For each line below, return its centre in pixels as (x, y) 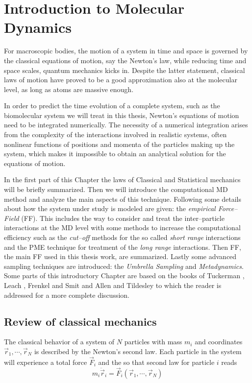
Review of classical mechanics (80, 321)
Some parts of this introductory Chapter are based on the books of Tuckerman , (124, 275)
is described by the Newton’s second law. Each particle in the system (138, 351)
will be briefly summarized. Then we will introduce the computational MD (116, 189)
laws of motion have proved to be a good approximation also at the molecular (121, 80)
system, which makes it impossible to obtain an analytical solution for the (115, 154)
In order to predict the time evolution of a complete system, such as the (112, 106)
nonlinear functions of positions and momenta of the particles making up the (119, 144)
